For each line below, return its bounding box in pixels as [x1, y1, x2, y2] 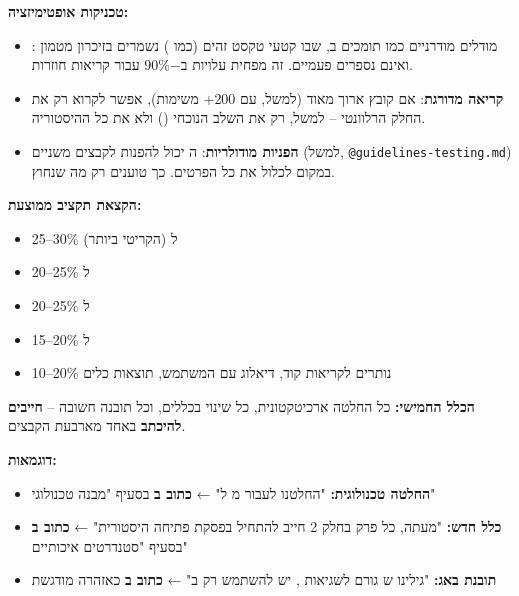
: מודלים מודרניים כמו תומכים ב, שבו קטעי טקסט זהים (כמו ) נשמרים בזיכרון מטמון [31, 34, 498, 55]
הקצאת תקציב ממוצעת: [8, 194, 142, 215]
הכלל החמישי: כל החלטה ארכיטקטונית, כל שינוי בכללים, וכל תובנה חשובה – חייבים [8, 395, 475, 416]
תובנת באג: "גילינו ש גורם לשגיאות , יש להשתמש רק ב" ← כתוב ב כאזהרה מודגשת [31, 569, 497, 590]
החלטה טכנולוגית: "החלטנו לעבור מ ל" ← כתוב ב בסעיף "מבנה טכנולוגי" [31, 482, 436, 503]
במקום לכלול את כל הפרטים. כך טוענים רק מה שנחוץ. [31, 160, 335, 181]
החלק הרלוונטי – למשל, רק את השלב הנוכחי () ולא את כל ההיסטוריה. [31, 107, 426, 128]
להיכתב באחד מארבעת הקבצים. [8, 415, 186, 436]
